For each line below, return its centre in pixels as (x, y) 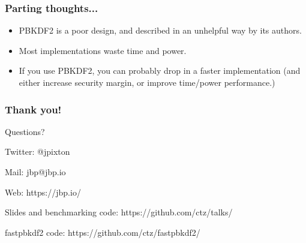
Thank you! (33, 109)
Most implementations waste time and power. (103, 50)
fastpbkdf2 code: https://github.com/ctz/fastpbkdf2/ (103, 232)
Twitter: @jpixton (37, 151)
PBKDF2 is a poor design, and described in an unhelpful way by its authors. (160, 30)
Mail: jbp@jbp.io (35, 172)
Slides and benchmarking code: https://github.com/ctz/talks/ (119, 212)
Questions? (25, 131)
